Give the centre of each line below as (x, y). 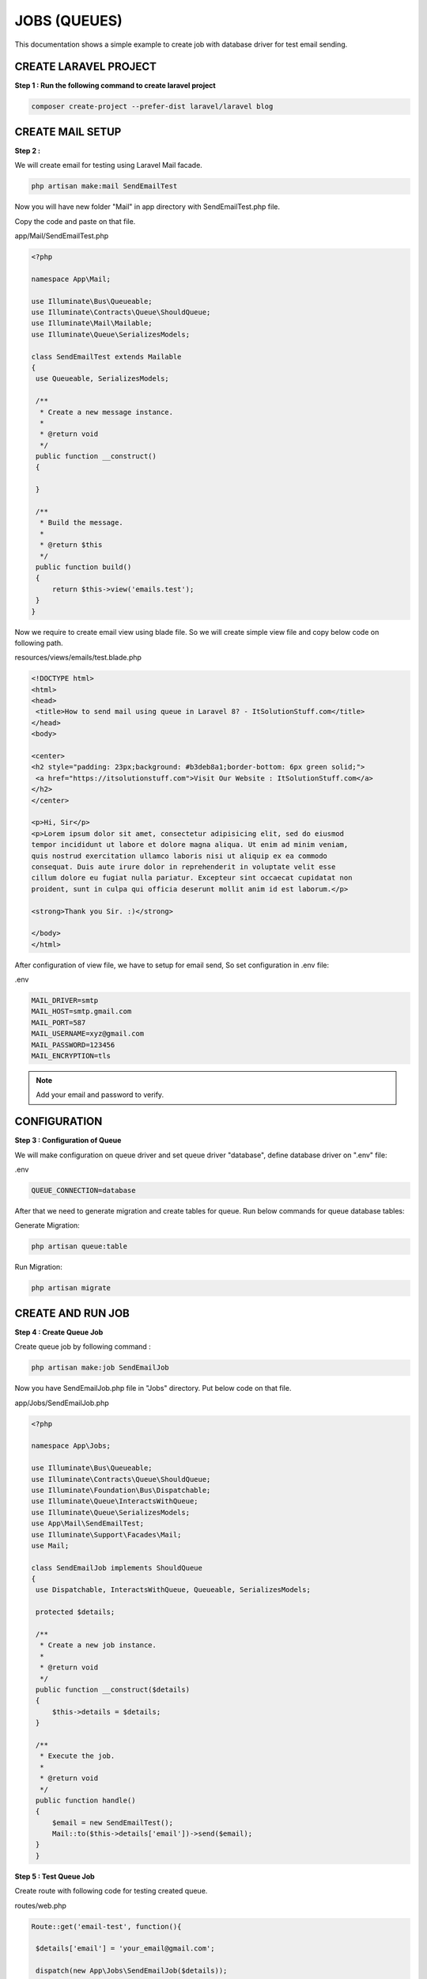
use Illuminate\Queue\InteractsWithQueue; (115, 1501)
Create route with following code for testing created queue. (111, 1891)
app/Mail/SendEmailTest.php (62, 236)
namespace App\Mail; (71, 279)
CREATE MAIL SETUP (68, 132)
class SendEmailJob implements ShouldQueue (117, 1568)
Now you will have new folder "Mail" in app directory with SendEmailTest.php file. (147, 207)
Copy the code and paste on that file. (75, 221)
